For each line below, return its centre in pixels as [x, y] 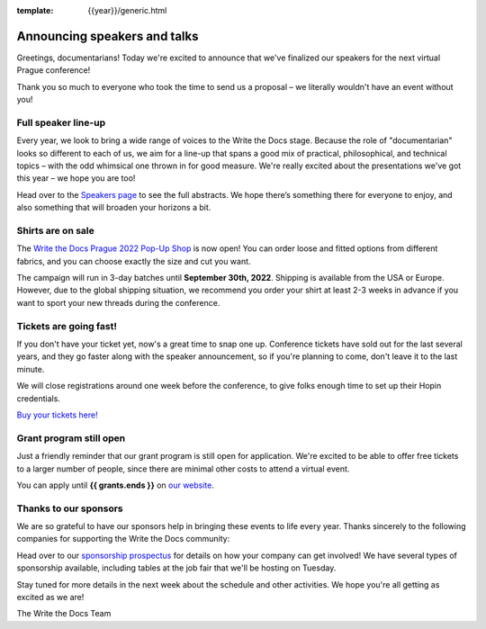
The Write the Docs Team [64, 614]
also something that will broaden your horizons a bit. [114, 208]
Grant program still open [71, 438]
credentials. [38, 398]
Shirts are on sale [55, 230]
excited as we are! [50, 597]
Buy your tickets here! [57, 415]
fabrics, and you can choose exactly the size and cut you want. [134, 261]
